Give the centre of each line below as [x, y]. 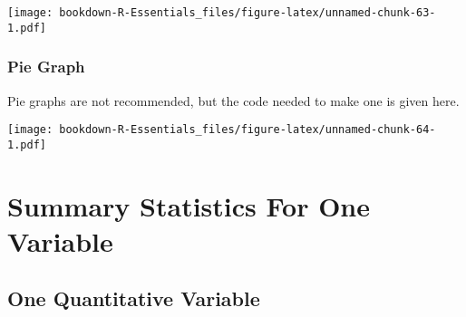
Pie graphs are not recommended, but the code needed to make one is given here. [233, 100]
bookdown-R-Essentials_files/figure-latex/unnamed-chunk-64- [248, 130]
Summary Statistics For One [189, 205]
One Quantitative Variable [134, 298]
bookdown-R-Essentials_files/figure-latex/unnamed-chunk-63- [248, 13]
